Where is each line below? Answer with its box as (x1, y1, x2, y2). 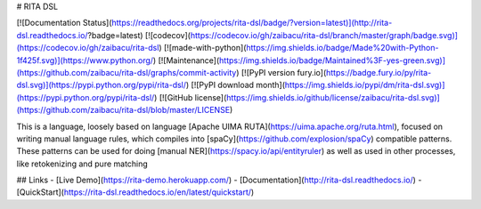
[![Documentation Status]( (16, 18, 112, 28)
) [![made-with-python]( (159, 43, 247, 53)
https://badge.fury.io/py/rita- (325, 67, 432, 77)
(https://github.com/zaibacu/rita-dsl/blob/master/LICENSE (16, 105, 231, 116)
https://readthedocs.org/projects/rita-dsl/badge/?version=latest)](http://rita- (111, 18, 393, 28)
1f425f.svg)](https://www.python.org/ (16, 54, 154, 66)
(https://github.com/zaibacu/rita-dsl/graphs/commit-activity (16, 67, 237, 77)
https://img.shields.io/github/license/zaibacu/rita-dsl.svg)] (225, 92, 440, 102)
